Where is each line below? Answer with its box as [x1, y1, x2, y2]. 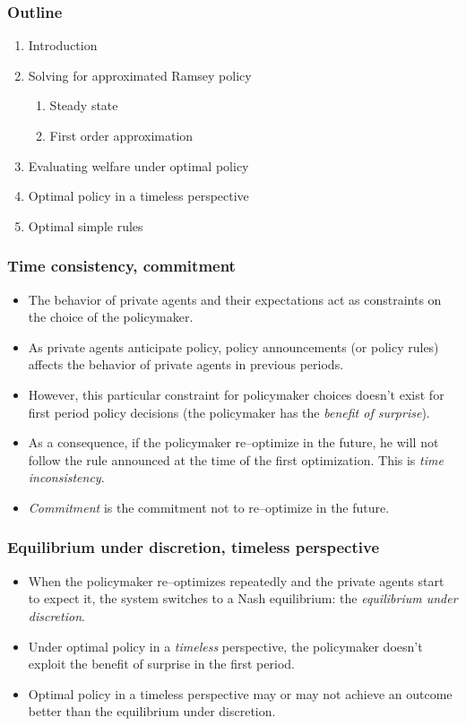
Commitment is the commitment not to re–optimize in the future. [28, 497, 390, 516]
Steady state [49, 96, 118, 115]
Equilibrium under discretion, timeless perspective [7, 536, 380, 558]
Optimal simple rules [28, 216, 143, 235]
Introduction [28, 36, 98, 55]
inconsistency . [28, 468, 105, 487]
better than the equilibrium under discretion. [28, 702, 276, 721]
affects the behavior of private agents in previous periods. [28, 355, 344, 374]
